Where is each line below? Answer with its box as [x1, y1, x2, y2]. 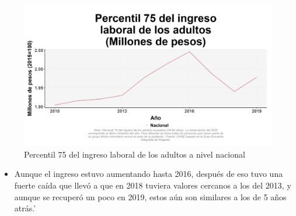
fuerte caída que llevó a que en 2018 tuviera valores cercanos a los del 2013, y [14, 179, 291, 191]
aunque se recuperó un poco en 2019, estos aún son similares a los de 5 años [14, 190, 287, 203]
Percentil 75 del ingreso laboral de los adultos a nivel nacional [24, 148, 245, 160]
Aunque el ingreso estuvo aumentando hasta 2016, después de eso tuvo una [14, 168, 283, 180]
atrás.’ [14, 202, 36, 214]
